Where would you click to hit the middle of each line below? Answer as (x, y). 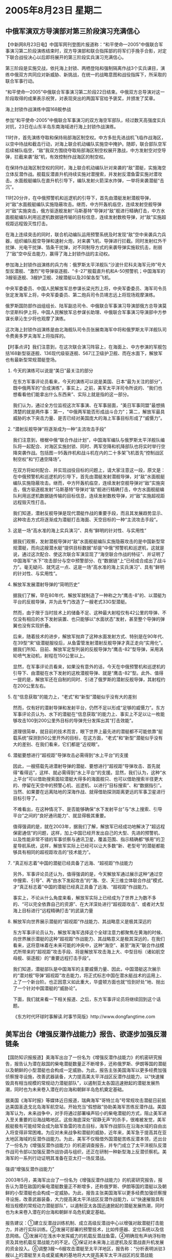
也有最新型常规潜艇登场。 (32, 360)
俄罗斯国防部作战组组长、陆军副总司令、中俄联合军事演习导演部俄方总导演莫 (86, 306)
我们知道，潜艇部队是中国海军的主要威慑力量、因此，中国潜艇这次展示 (87, 969)
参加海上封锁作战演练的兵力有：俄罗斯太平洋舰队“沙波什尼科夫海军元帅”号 (84, 265)
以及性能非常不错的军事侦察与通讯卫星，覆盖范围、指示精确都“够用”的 (87, 839)
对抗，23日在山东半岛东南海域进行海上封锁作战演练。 (62, 127)
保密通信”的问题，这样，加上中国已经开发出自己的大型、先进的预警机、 (88, 833)
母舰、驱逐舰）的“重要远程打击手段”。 (53, 958)
